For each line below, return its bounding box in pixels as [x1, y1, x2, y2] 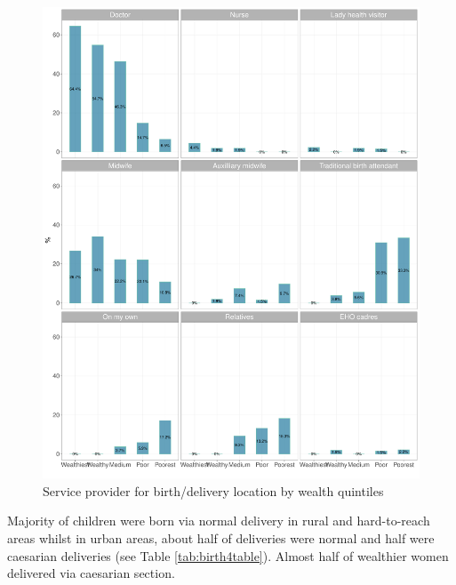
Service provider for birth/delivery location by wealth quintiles [43, 481, 384, 500]
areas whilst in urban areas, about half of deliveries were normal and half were [7, 528, 435, 547]
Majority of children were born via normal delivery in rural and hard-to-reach [7, 511, 430, 530]
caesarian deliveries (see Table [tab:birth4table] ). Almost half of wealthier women [7, 546, 449, 565]
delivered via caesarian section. [7, 564, 175, 582]
